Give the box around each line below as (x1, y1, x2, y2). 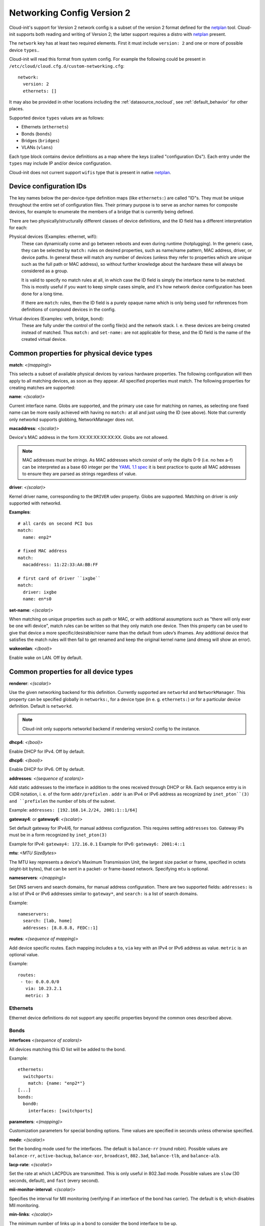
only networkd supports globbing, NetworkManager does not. (9, 416, 134, 422)
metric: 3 (25, 993, 49, 998)
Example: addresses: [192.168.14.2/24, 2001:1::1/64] (9, 807, 138, 813)
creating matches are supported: (9, 384, 76, 390)
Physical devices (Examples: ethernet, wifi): (9, 233, 98, 240)
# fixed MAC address (18, 548, 67, 554)
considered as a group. (21, 268, 68, 274)
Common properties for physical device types (9, 349, 153, 358)
